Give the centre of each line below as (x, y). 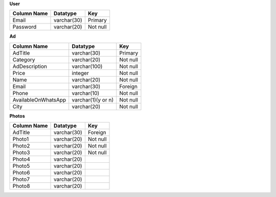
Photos (17, 116)
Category (24, 60)
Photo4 (21, 159)
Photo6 (21, 173)
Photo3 (21, 153)
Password (25, 27)
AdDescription (30, 66)
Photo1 (21, 139)
